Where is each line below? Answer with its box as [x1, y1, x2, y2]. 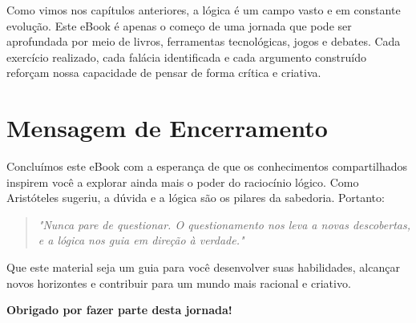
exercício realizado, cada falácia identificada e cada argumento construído [6, 48, 367, 65]
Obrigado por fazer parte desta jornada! [6, 301, 232, 318]
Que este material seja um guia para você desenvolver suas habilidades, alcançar [6, 259, 400, 276]
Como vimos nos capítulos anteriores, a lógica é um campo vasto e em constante [6, 2, 401, 18]
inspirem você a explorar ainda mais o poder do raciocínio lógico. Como [6, 173, 359, 190]
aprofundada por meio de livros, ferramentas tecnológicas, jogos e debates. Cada [6, 33, 401, 50]
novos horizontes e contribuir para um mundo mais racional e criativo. [6, 274, 351, 291]
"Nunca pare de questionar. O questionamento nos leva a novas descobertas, [38, 216, 410, 232]
